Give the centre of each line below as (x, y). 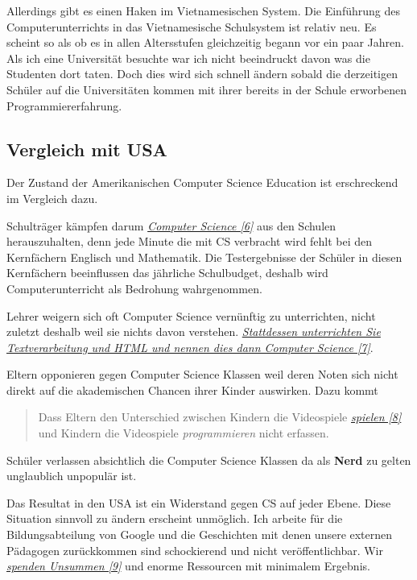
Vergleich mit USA (87, 149)
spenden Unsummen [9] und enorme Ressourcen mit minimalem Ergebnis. (188, 566)
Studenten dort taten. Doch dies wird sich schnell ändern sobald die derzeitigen (202, 74)
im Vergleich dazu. (52, 198)
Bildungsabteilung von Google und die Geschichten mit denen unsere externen (200, 534)
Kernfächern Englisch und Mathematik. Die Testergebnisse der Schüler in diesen (204, 257)
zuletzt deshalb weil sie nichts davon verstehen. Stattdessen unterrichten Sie (194, 331)
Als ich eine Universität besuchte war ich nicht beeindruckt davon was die (188, 58)
